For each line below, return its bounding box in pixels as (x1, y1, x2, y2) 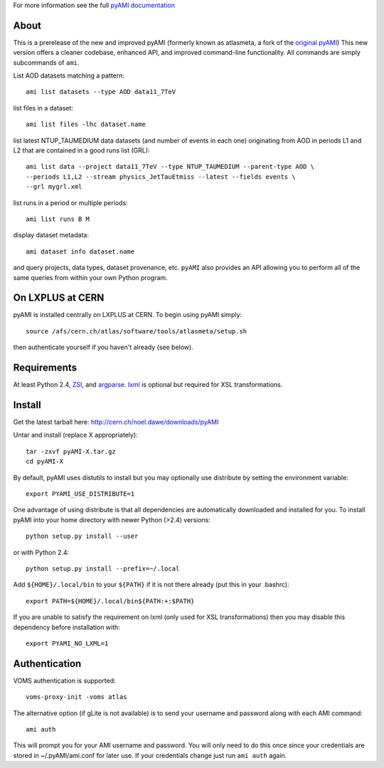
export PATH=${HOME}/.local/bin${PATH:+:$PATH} (26, 597, 195, 605)
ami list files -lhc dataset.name (26, 120, 146, 128)
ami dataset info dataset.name (26, 247, 135, 256)
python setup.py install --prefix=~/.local (26, 564, 180, 573)
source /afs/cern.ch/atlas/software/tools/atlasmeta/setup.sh (26, 327, 247, 335)
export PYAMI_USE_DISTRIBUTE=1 (26, 490, 135, 498)
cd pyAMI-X (26, 457, 64, 466)
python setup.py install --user (26, 532, 139, 541)
